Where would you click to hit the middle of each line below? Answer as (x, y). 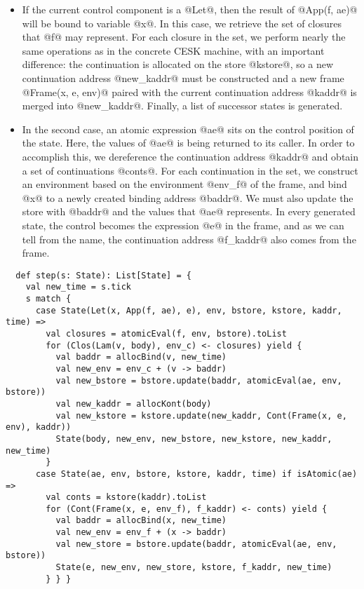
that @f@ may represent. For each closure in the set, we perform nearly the (184, 37)
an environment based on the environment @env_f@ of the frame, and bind (184, 184)
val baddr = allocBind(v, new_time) (141, 357)
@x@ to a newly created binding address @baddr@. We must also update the (188, 197)
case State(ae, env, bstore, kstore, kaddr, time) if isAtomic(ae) (196, 474)
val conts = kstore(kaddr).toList (126, 497)
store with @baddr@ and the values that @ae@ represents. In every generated (189, 211)
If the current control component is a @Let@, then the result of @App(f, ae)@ (190, 9)
